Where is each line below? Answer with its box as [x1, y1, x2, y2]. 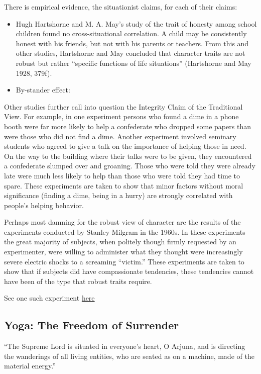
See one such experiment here [4, 293, 95, 303]
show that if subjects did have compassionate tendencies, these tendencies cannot [4, 266, 254, 276]
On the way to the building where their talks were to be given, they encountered [4, 150, 252, 161]
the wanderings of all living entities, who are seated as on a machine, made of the [4, 350, 254, 361]
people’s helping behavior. [4, 200, 84, 210]
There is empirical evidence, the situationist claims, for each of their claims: [4, 2, 237, 12]
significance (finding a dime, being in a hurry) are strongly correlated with [4, 190, 233, 201]
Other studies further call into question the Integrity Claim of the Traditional [4, 101, 243, 112]
